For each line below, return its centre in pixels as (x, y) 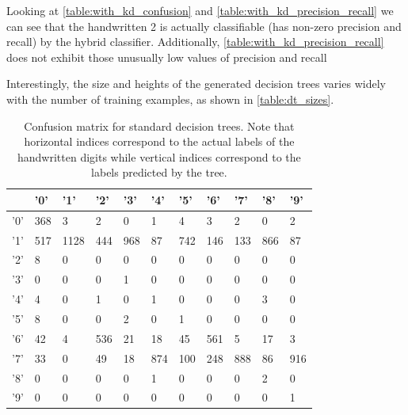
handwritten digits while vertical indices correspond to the (159, 156)
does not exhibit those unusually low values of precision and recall (167, 57)
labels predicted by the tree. (159, 172)
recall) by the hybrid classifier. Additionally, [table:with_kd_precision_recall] (195, 42)
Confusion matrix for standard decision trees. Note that (159, 126)
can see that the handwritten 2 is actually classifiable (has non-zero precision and (204, 26)
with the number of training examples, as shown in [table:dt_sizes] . (170, 99)
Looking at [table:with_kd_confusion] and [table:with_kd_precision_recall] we (200, 10)
